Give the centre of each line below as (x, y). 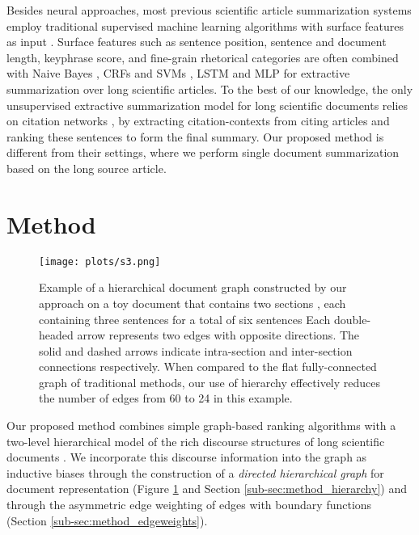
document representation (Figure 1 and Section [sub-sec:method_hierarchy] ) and (207, 489)
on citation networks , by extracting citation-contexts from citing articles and (198, 121)
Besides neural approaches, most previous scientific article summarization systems (209, 10)
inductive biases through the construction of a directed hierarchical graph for (195, 472)
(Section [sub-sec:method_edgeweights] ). (107, 520)
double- (352, 319)
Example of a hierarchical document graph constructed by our (193, 287)
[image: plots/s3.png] (100, 261)
